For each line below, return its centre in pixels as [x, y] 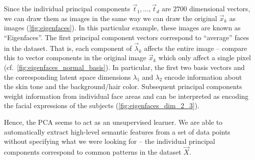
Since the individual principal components [67, 9]
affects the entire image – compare [195, 48]
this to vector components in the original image [75, 57]
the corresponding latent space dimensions [67, 77]
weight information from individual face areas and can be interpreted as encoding [126, 96]
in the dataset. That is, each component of [68, 48]
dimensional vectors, [219, 9]
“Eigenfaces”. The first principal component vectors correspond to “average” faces [127, 37]
